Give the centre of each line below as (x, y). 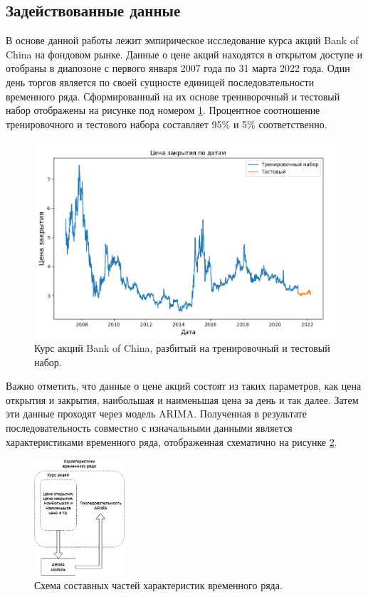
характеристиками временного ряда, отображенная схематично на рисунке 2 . (172, 441)
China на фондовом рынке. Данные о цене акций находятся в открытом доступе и (184, 54)
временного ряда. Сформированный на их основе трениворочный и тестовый (173, 96)
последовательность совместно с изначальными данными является (149, 428)
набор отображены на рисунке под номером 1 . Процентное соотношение (163, 110)
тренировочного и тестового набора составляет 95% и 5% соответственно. (167, 124)
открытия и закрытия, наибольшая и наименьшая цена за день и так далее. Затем (182, 399)
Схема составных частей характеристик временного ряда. (158, 585)
